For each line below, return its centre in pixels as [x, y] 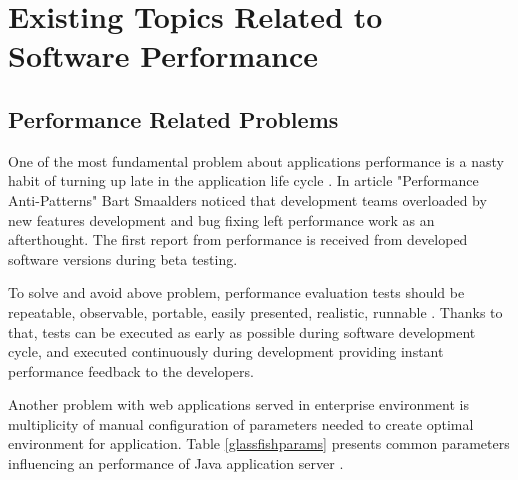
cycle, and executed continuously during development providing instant [226, 351]
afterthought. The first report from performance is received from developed [238, 239]
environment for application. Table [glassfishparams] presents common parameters [259, 443]
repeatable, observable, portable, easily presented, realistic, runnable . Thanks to [255, 311]
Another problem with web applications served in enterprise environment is [238, 404]
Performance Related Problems [173, 118]
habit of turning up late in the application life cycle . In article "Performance [243, 180]
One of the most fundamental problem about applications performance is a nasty [256, 160]
